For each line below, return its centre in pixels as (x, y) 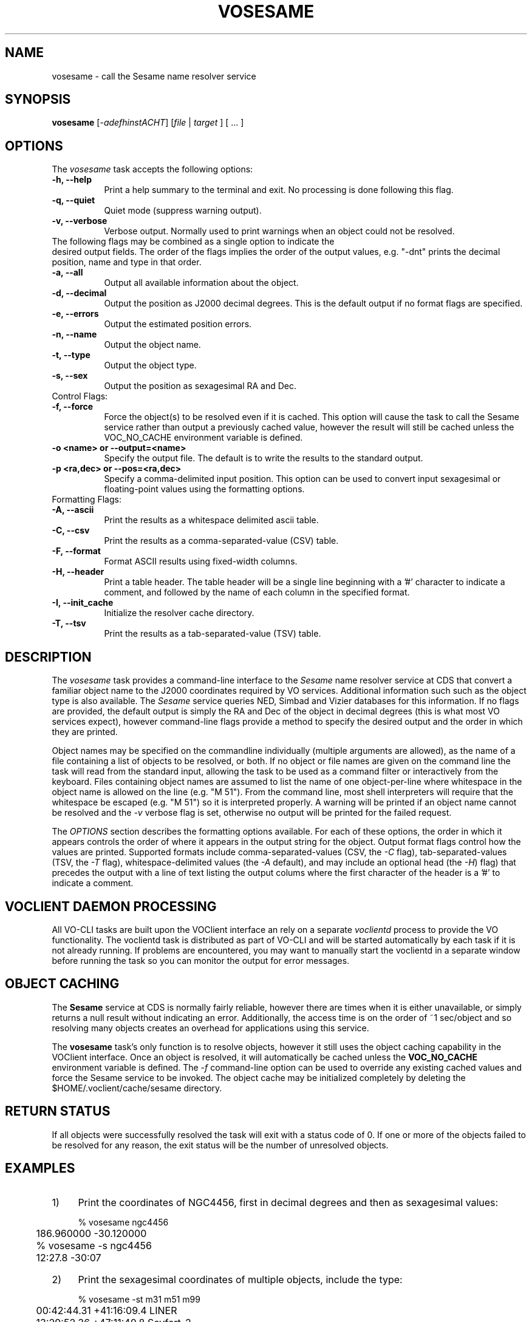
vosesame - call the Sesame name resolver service (154, 76)
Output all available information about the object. (201, 283)
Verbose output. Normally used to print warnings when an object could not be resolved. (279, 231)
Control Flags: (80, 396)
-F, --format (76, 551)
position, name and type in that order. (127, 262)
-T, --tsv (69, 623)
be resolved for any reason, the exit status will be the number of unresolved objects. (220, 1145)
